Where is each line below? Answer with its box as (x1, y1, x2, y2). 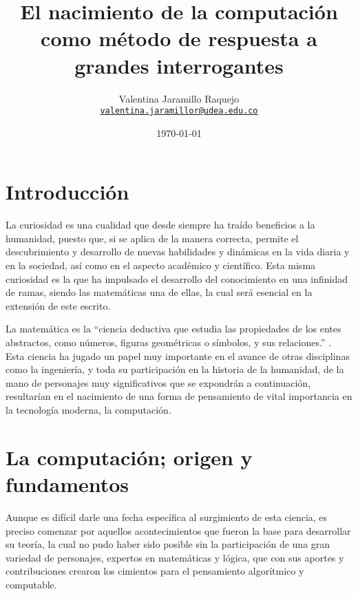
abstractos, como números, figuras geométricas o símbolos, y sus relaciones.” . (6, 335, 332, 350)
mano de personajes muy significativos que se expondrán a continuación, (6, 375, 311, 390)
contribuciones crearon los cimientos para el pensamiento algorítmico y (6, 564, 304, 578)
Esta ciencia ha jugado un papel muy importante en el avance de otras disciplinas (6, 348, 350, 363)
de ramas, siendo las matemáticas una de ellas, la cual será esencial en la (6, 285, 313, 299)
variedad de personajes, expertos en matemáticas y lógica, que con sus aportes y (6, 550, 344, 564)
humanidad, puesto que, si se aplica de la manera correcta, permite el (6, 231, 299, 245)
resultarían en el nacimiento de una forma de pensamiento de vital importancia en (6, 389, 352, 403)
